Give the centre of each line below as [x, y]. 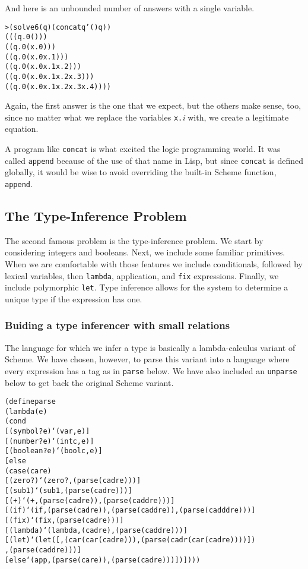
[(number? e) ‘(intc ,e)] [50, 441]
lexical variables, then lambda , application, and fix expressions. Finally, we [142, 275]
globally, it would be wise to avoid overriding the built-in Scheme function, [141, 172]
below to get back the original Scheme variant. [89, 382]
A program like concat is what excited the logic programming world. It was [143, 149]
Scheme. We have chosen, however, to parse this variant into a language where [147, 359]
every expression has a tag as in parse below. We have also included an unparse [151, 370]
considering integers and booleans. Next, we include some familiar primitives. [145, 252]
